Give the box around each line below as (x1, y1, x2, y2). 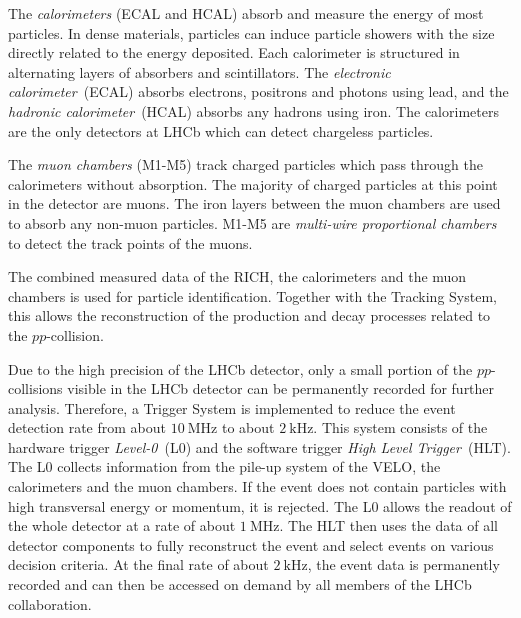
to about (221, 417, 275, 438)
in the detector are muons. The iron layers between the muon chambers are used (8, 193, 501, 214)
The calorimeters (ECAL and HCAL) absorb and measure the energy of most (8, 3, 484, 23)
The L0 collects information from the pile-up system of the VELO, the (8, 456, 441, 477)
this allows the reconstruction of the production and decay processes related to (8, 305, 491, 326)
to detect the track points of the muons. (8, 232, 253, 253)
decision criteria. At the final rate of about (8, 554, 269, 575)
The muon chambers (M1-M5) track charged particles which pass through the (8, 154, 483, 175)
